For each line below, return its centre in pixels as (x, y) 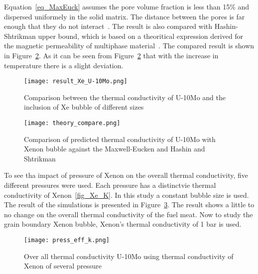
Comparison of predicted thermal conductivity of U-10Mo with (120, 139)
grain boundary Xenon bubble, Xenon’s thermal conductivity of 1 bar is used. (123, 224)
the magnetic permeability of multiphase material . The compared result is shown (129, 46)
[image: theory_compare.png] (72, 123)
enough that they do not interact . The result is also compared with (108, 26)
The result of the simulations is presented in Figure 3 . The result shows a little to (129, 205)
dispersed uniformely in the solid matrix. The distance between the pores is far (125, 16)
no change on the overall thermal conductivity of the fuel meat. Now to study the (129, 214)
